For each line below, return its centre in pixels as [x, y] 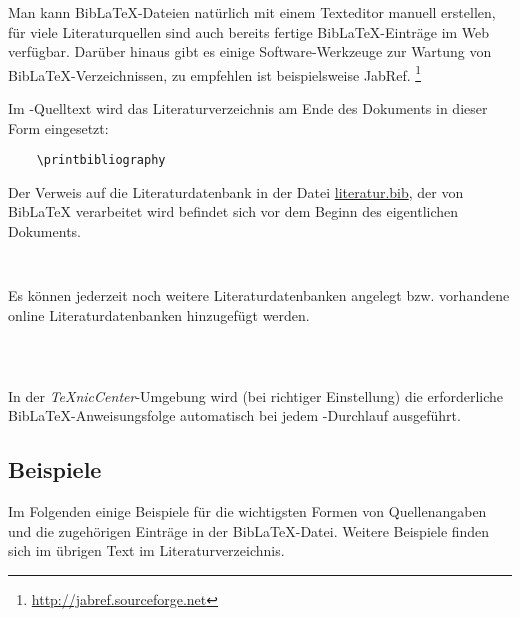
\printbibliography [101, 160]
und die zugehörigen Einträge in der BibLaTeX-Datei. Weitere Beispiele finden [249, 530]
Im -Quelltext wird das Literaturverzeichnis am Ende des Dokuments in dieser [248, 108]
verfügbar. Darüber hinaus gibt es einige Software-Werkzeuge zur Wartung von [250, 51]
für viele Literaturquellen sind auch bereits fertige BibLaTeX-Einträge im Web [249, 31]
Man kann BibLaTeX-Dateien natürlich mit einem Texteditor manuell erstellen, [252, 12]
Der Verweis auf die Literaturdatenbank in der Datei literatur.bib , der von [236, 191]
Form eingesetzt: [58, 127]
